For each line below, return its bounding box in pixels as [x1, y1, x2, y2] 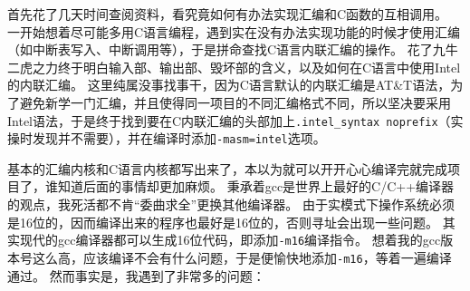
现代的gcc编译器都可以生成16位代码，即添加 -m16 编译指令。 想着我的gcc [19, 230, 441, 249]
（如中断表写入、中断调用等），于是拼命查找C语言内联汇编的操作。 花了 [7, 40, 433, 59]
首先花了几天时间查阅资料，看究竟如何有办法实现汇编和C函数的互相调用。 [7, 5, 448, 23]
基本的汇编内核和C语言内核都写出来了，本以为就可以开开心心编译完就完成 [7, 159, 448, 178]
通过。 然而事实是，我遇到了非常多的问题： [7, 266, 265, 285]
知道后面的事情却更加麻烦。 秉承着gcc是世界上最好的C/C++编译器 [57, 177, 455, 196]
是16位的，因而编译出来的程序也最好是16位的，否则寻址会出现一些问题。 [7, 212, 438, 231]
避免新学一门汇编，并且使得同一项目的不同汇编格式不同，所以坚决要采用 [19, 92, 451, 112]
